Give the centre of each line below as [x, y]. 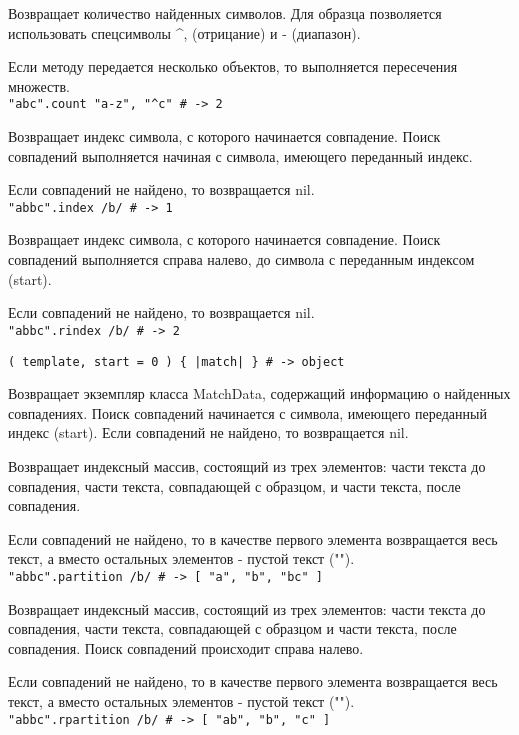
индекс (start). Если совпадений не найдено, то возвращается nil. [208, 432]
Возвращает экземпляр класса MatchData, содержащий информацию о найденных [259, 393]
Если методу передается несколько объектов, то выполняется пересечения [233, 66]
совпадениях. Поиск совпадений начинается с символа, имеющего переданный [247, 412]
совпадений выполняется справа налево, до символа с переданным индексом [241, 259]
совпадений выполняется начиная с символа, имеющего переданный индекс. [240, 155]
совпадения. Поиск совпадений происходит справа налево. [186, 647]
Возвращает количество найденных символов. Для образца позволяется [225, 13]
